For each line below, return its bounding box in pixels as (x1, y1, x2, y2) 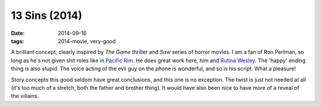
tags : (11, 37, 24, 44)
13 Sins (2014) (11, 9, 83, 22)
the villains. (11, 92, 39, 100)
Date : (11, 30, 25, 37)
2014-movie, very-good (58, 37, 116, 44)
